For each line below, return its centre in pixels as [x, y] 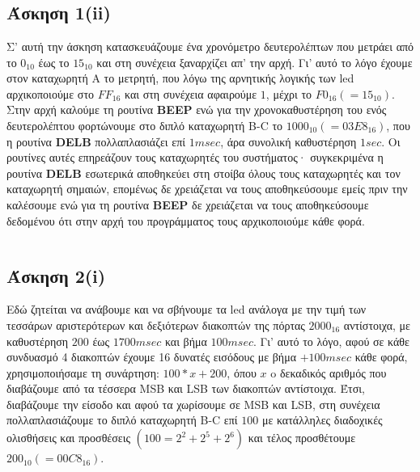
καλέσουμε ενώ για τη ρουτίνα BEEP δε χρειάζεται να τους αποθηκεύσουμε [188, 204]
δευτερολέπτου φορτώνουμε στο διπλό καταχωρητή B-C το [145, 125]
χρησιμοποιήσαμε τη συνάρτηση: [83, 372]
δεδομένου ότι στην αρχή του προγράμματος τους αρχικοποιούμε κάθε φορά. [186, 220]
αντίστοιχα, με [377, 324]
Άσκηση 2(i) [56, 275]
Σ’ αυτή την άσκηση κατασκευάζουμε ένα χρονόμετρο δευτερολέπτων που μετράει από [210, 46]
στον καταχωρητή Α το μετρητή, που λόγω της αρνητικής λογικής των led [180, 78]
